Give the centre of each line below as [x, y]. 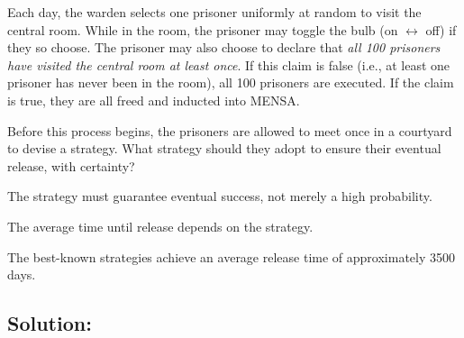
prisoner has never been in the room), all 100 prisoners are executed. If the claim [231, 82]
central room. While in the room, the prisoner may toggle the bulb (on [203, 29]
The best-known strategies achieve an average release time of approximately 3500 [231, 256]
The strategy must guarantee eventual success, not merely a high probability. [220, 196]
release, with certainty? [71, 165]
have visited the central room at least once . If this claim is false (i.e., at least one [229, 64]
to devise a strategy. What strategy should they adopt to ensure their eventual [224, 148]
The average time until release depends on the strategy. [160, 226]
